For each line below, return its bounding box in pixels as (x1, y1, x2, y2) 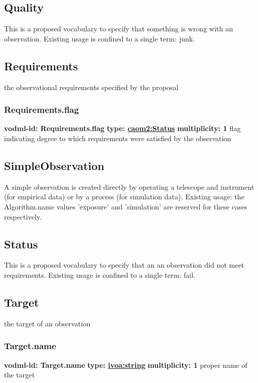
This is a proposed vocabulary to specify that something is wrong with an (4, 23, 233, 34)
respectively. (4, 211, 42, 222)
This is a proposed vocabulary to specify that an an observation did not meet (4, 260, 244, 270)
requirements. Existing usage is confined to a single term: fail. (4, 269, 195, 280)
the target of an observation (4, 318, 91, 328)
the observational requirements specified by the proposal (4, 81, 179, 92)
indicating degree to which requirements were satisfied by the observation (4, 133, 231, 143)
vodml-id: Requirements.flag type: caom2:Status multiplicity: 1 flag (4, 123, 241, 134)
